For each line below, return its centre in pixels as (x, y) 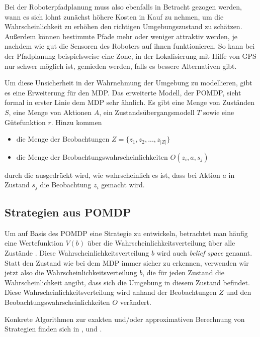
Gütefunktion (25, 122)
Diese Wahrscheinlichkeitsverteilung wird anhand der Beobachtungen (111, 292)
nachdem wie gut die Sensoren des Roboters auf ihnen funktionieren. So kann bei (130, 46)
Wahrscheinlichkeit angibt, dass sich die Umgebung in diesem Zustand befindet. (127, 282)
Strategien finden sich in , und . (53, 329)
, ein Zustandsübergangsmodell (147, 112)
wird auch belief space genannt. (204, 253)
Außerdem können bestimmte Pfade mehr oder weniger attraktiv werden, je (121, 36)
